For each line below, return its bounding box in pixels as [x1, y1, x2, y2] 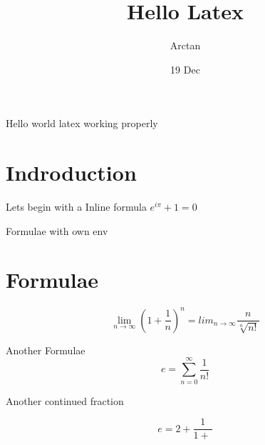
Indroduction [6, 158, 137, 187]
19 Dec [170, 61, 200, 76]
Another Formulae [6, 342, 85, 357]
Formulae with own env [6, 223, 108, 238]
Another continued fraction [6, 393, 124, 408]
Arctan [170, 38, 201, 53]
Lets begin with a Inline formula [6, 199, 147, 214]
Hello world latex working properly [6, 116, 158, 131]
